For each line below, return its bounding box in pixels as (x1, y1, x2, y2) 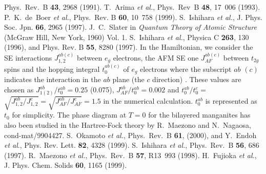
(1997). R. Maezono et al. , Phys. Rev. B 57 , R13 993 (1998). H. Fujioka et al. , (4, 149, 257, 160)
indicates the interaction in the (4, 74, 101, 85)
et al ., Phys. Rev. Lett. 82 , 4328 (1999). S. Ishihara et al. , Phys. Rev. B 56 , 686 (4, 140, 259, 150)
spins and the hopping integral (4, 64, 100, 74)
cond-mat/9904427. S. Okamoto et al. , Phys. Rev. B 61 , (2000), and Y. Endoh (4, 129, 257, 140)
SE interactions (4, 52, 52, 63)
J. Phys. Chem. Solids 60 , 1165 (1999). (4, 160, 127, 170)
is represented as (205, 95, 257, 106)
